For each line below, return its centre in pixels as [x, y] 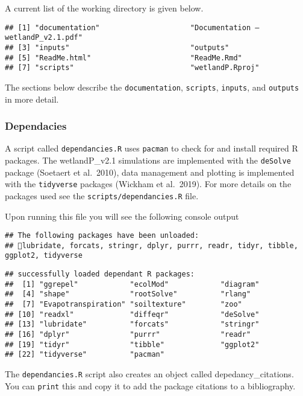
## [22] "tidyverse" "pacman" [85, 355]
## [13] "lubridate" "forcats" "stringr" [132, 324]
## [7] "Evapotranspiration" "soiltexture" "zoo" [123, 305]
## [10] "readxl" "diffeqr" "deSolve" [132, 314]
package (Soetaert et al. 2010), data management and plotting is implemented [150, 172]
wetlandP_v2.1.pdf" [44, 38]
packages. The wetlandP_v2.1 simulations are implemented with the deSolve [148, 160]
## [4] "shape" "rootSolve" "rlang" [128, 294]
